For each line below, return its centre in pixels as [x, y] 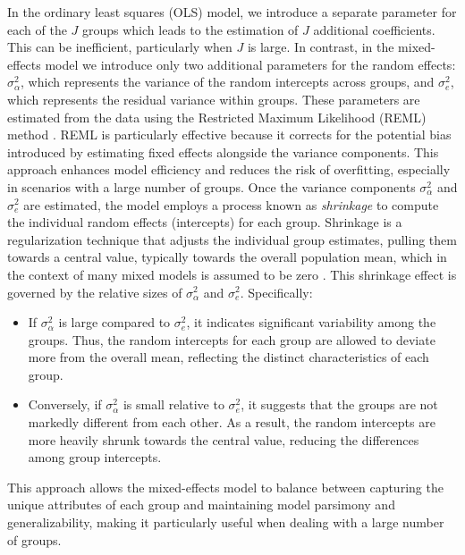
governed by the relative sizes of [95, 292]
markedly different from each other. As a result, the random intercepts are [232, 422]
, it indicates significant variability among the [311, 322]
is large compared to [114, 322]
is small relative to [173, 404]
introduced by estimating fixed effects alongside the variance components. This [223, 151]
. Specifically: [276, 292]
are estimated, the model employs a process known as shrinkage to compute [231, 204]
